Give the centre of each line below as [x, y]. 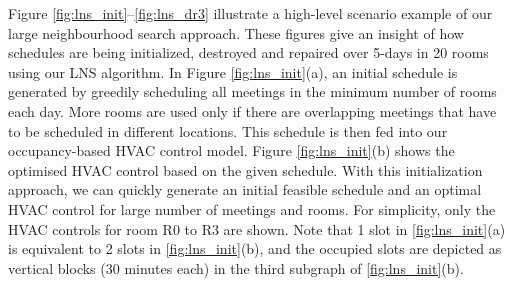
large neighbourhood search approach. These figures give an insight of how [236, 32]
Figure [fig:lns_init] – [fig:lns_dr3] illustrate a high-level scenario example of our [250, 13]
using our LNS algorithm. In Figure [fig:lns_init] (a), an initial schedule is [233, 71]
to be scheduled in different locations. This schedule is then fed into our [228, 130]
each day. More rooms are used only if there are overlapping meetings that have [252, 110]
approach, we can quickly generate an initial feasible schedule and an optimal [245, 189]
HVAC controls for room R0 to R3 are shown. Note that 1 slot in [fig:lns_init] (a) [257, 228]
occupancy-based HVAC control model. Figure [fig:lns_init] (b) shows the [231, 150]
